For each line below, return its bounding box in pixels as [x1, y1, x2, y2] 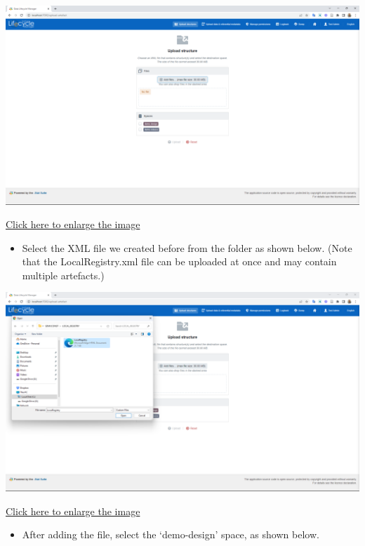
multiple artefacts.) [22, 267, 105, 282]
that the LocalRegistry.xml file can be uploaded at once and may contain [22, 254, 337, 269]
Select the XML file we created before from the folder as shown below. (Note [22, 240, 352, 255]
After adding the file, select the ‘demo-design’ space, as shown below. [22, 527, 319, 542]
